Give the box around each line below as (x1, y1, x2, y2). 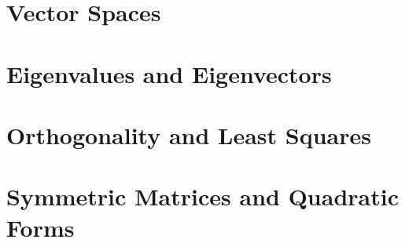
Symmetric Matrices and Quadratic (6, 180, 399, 212)
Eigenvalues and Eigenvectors (6, 57, 332, 89)
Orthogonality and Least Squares (6, 118, 371, 151)
